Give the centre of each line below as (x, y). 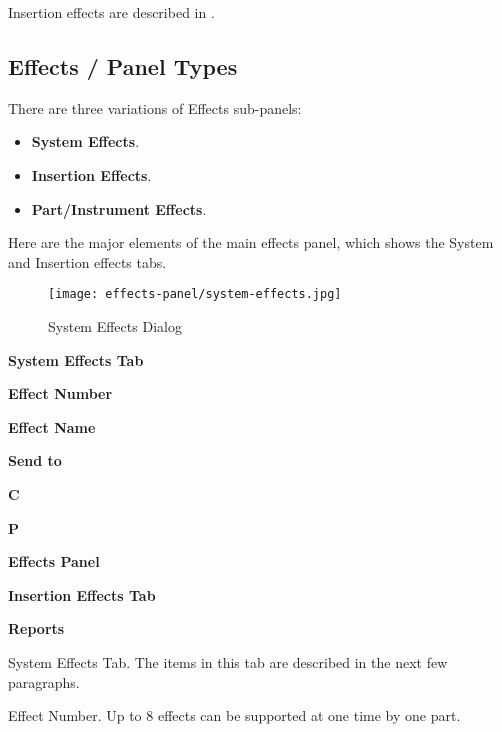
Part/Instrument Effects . (119, 208)
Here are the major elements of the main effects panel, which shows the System (251, 242)
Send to (35, 460)
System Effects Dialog (115, 326)
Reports (36, 628)
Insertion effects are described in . (111, 12)
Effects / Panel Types (123, 65)
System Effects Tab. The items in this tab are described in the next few (228, 661)
